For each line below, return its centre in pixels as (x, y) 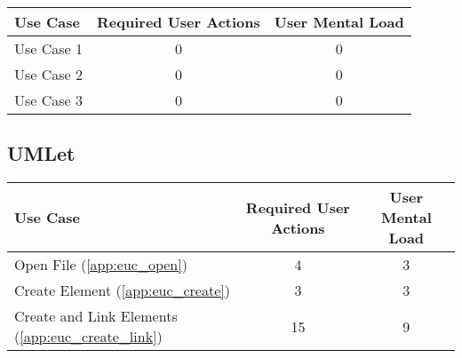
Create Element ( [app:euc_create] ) (122, 290)
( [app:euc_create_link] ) (88, 337)
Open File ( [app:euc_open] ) (101, 265)
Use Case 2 (49, 74)
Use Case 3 (49, 100)
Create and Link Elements (96, 316)
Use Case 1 (49, 48)
